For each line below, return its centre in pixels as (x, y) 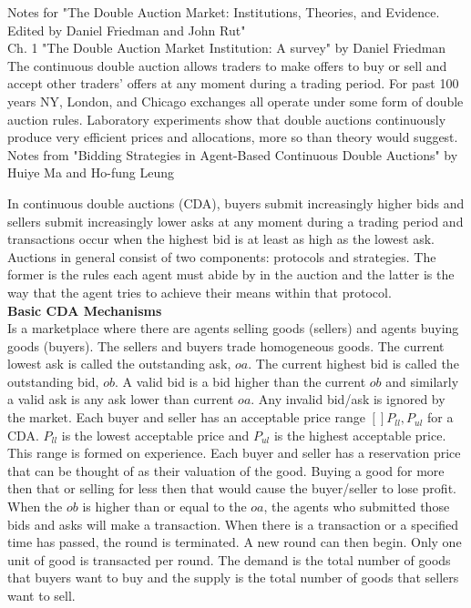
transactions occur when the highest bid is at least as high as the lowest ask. (221, 239)
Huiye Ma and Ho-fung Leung (91, 172)
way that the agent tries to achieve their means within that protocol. (200, 292)
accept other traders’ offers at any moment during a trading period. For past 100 (233, 83)
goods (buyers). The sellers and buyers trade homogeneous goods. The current (226, 345)
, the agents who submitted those (357, 507)
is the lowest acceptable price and (155, 435)
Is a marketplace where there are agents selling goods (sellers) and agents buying (233, 328)
